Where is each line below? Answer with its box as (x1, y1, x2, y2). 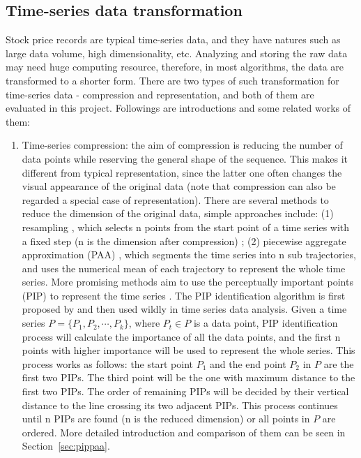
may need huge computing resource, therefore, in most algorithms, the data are (6, 59, 344, 74)
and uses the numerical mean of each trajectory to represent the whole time (22, 260, 346, 275)
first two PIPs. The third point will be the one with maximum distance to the (22, 370, 355, 385)
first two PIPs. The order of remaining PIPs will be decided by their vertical (22, 384, 349, 399)
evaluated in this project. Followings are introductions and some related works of (6, 101, 351, 115)
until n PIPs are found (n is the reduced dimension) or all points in (22, 411, 310, 426)
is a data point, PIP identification (193, 316, 338, 330)
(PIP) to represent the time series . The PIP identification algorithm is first (22, 288, 346, 302)
